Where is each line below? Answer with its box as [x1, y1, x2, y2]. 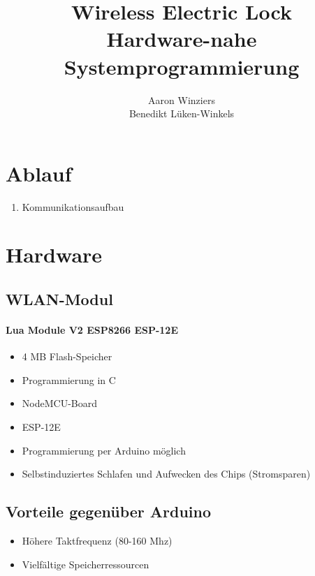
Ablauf [6, 158, 72, 187]
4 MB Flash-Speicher [22, 349, 112, 364]
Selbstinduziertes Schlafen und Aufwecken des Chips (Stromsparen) [22, 466, 311, 481]
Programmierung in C [22, 372, 116, 387]
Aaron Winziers [148, 92, 215, 107]
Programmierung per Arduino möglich [22, 443, 186, 457]
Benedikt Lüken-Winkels [129, 106, 235, 121]
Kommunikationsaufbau [22, 199, 124, 214]
